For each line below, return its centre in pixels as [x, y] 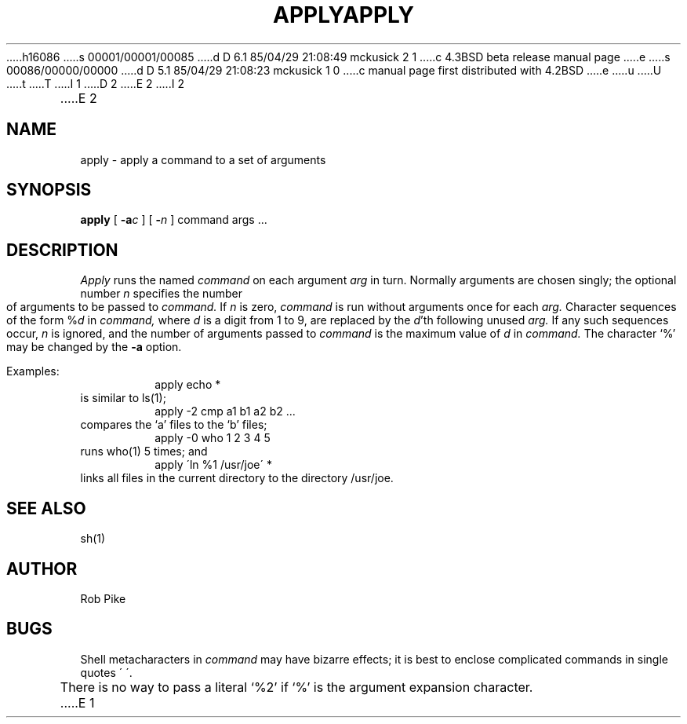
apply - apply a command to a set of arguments [203, 159]
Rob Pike [103, 598]
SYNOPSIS [49, 190]
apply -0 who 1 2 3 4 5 [213, 438]
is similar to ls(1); [123, 398]
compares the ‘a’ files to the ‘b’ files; [174, 425]
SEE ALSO [46, 508]
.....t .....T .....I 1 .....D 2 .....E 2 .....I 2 [95, 83]
